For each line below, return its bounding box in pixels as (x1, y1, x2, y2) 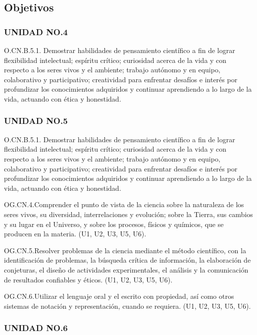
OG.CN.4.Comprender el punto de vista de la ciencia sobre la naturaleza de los (4, 199, 244, 210)
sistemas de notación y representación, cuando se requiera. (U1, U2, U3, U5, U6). (4, 300, 251, 311)
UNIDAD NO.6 (4, 322, 68, 334)
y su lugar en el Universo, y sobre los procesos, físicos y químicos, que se (4, 219, 224, 229)
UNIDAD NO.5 (4, 114, 68, 127)
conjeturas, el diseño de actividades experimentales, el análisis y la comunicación (4, 264, 249, 275)
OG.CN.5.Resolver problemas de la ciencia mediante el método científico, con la (4, 245, 246, 255)
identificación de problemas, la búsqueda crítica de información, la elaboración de (4, 255, 251, 265)
